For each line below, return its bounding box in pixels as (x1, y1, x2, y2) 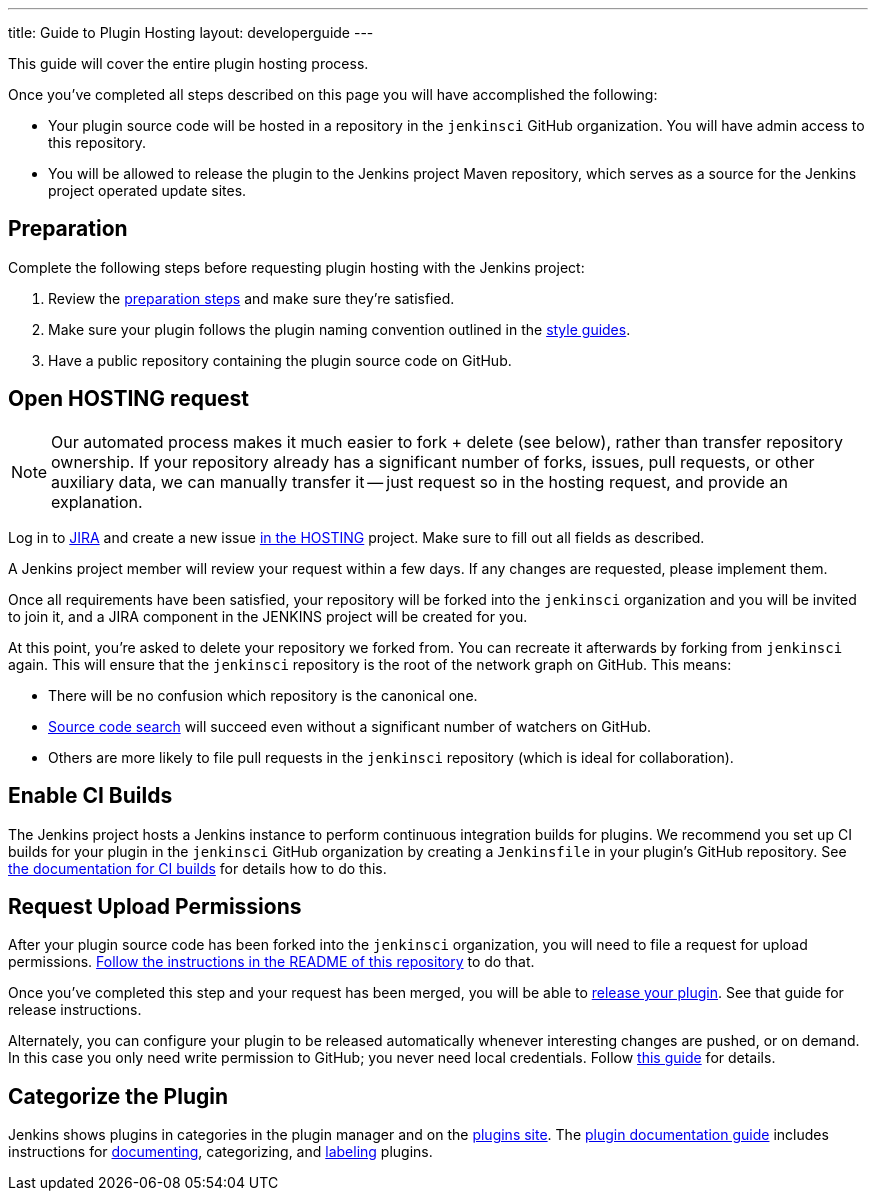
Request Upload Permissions (8, 893, 302, 919)
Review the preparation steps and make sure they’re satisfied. (48, 289, 455, 307)
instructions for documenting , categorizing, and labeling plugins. (8, 1143, 433, 1161)
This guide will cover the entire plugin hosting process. (8, 55, 369, 72)
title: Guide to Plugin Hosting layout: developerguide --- (8, 24, 374, 41)
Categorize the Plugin (8, 1083, 228, 1109)
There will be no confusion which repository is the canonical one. (48, 686, 478, 704)
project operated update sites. (48, 182, 247, 199)
